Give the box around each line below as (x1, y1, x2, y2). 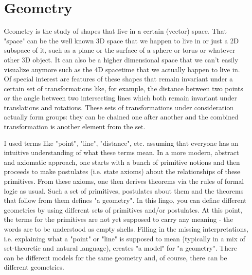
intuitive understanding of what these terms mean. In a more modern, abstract (4, 147, 239, 157)
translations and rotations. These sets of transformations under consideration (4, 102, 234, 112)
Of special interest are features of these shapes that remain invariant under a (4, 74, 233, 84)
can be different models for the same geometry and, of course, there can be (4, 252, 227, 262)
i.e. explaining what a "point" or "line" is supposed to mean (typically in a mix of (4, 233, 246, 243)
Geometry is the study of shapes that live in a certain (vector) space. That (4, 26, 227, 36)
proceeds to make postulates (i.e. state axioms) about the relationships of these (4, 166, 240, 177)
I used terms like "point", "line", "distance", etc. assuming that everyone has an (4, 137, 238, 148)
